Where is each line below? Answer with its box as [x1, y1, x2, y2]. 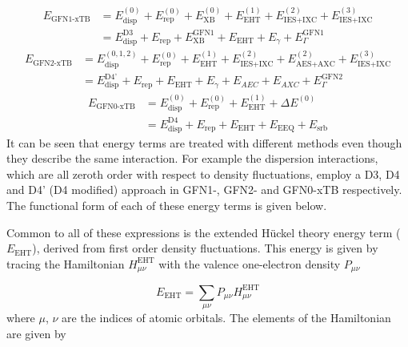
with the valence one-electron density [158, 255, 341, 272]
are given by [6, 325, 66, 341]
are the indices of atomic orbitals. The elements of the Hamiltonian [62, 309, 391, 326]
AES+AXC [295, 59, 335, 68]
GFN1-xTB [50, 15, 90, 24]
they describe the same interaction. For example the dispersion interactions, [6, 150, 378, 167]
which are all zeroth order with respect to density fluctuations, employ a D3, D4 [6, 165, 400, 182]
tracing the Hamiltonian [6, 255, 125, 272]
